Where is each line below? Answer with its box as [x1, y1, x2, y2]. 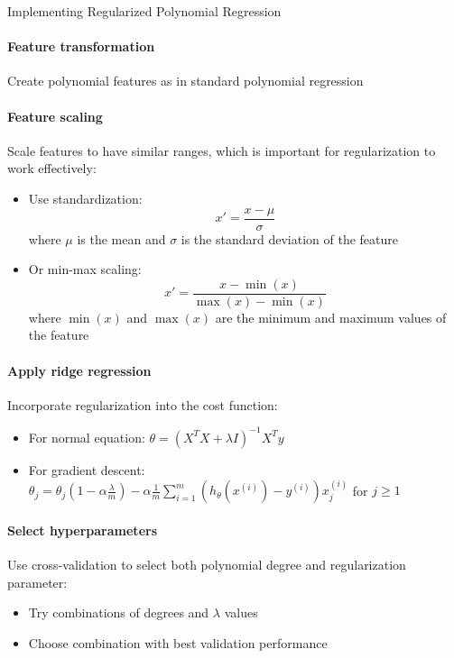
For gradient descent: [28, 460, 145, 479]
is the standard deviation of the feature [181, 229, 398, 248]
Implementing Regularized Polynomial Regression [7, 2, 282, 20]
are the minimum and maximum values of [215, 307, 447, 326]
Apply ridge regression [7, 361, 152, 379]
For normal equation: [28, 427, 145, 446]
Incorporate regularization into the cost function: [7, 395, 278, 414]
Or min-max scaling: [28, 260, 142, 279]
